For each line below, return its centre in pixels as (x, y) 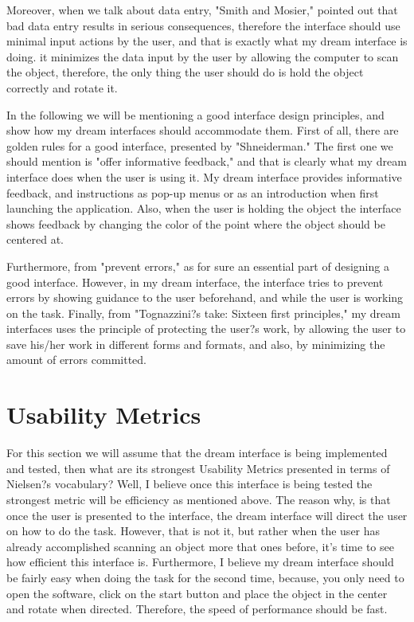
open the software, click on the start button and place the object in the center (197, 593)
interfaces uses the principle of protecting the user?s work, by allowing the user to (206, 329)
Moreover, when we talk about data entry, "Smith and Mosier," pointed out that (202, 10)
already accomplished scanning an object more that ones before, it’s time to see (200, 546)
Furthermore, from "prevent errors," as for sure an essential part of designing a (198, 266)
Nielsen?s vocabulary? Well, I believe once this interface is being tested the (189, 484)
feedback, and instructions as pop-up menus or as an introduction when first (193, 192)
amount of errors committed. (76, 360)
